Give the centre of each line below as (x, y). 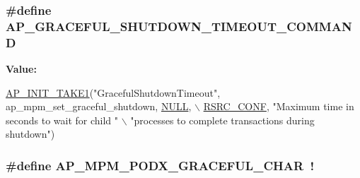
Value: (21, 69)
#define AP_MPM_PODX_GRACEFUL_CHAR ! (160, 165)
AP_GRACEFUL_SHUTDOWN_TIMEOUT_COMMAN (179, 26)
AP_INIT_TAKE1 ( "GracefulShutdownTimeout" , (113, 92)
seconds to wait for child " (62, 120)
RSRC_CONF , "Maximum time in (279, 106)
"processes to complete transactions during (222, 120)
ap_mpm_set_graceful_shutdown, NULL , (99, 106)
